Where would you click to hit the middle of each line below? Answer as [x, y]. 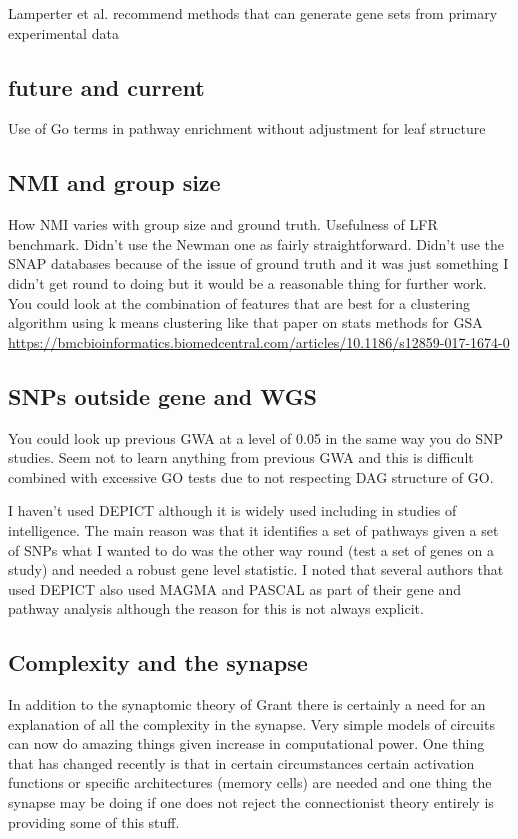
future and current [106, 86]
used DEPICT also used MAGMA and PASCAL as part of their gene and [234, 588]
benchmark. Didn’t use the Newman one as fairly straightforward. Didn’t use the [256, 243]
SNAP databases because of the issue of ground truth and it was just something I [258, 263]
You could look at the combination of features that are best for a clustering [239, 302]
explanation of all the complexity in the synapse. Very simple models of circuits [251, 723]
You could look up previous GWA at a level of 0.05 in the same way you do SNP [256, 437]
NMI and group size [114, 182]
